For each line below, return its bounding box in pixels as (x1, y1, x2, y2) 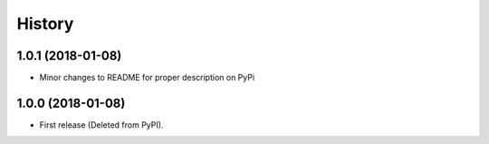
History (16, 14, 74, 34)
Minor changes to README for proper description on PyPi (39, 72, 255, 83)
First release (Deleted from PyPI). (39, 119, 164, 130)
